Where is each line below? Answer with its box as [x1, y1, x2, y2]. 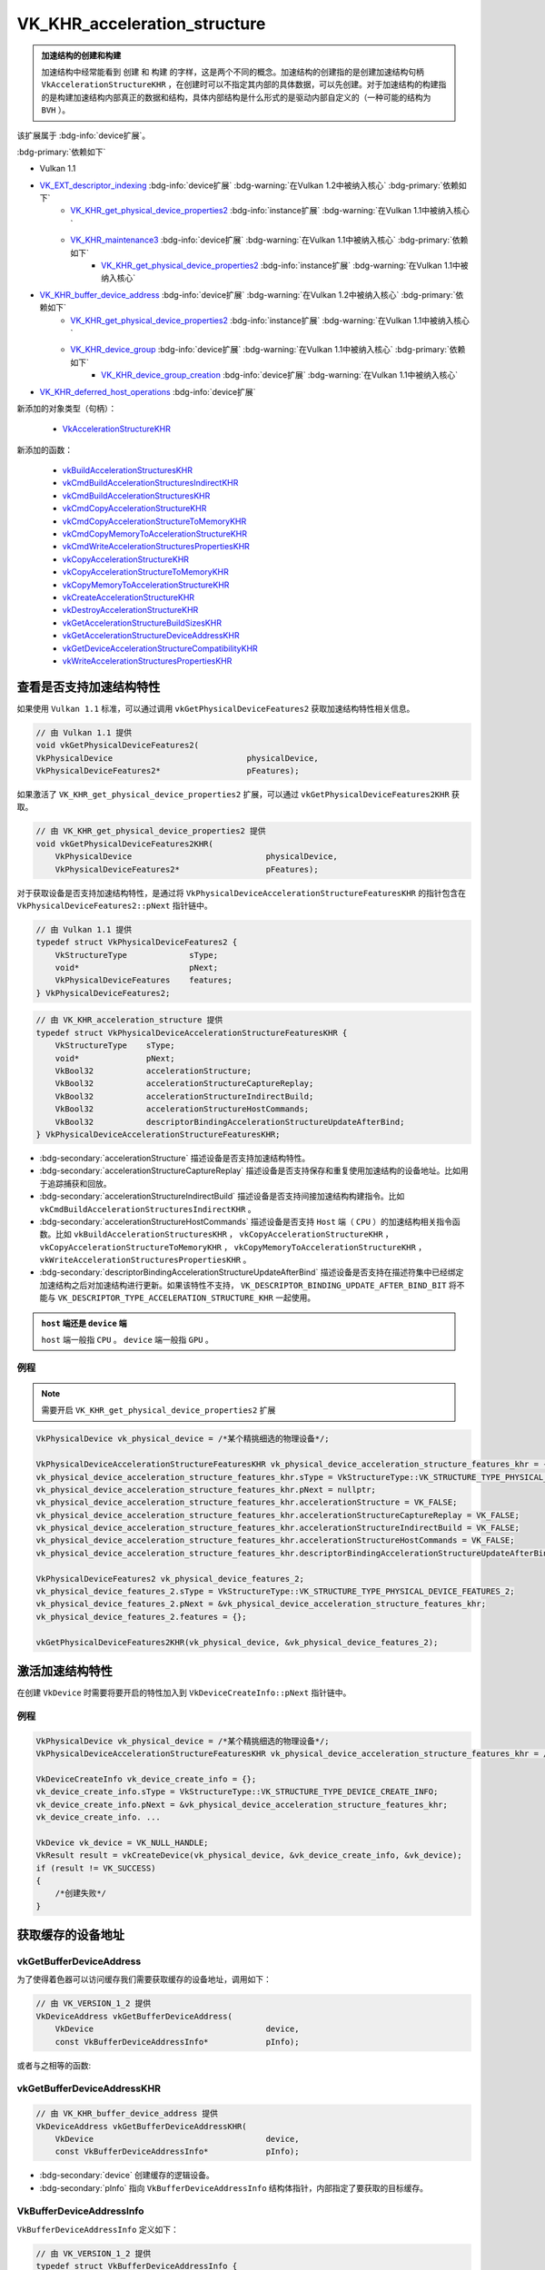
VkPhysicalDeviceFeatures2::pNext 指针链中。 [16, 900, 213, 911]
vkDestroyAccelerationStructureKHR [62, 605, 199, 616]
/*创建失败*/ [54, 1889, 107, 1899]
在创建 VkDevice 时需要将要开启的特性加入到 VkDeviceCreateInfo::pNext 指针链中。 [16, 1687, 352, 1698]
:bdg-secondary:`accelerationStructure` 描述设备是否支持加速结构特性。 [39, 1152, 311, 1163]
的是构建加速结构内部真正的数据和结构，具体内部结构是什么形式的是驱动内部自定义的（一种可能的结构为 [41, 92, 431, 103]
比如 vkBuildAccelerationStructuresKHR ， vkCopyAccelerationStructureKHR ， [54, 1229, 394, 1239]
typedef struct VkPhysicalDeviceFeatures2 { [35, 937, 238, 948]
